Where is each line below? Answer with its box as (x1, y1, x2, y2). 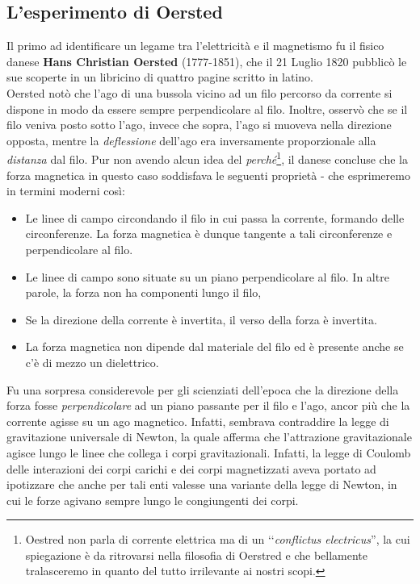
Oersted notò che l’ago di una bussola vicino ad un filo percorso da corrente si (6, 84, 393, 101)
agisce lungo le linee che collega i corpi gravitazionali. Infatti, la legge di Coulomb (6, 444, 411, 461)
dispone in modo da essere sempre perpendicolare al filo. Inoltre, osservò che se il (6, 100, 408, 117)
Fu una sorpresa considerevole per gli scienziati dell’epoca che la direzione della (6, 381, 399, 398)
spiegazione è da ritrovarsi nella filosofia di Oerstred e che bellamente (25, 546, 367, 563)
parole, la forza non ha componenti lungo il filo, (25, 284, 262, 301)
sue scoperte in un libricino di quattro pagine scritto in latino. (6, 69, 313, 86)
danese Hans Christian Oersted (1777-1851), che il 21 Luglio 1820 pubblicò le (6, 52, 407, 69)
